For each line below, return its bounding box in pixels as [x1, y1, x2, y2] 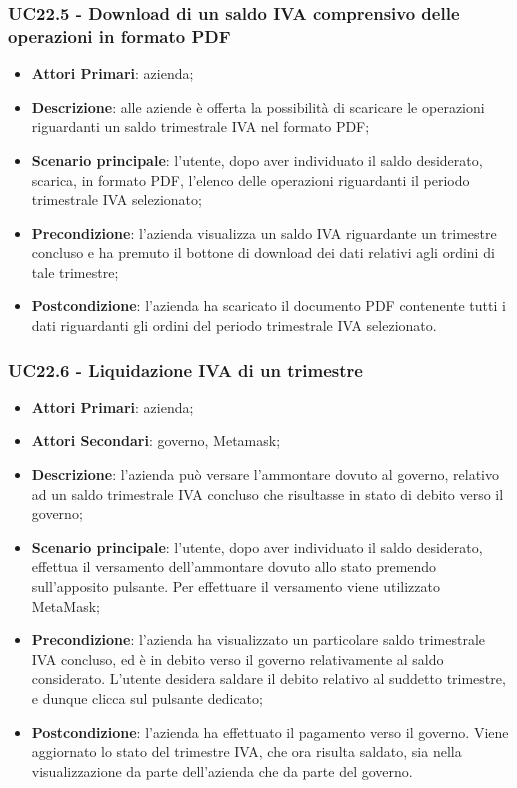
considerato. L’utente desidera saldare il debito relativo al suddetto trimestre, [31, 668, 506, 689]
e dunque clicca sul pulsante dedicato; [31, 688, 263, 709]
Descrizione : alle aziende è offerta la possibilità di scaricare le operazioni [31, 96, 485, 117]
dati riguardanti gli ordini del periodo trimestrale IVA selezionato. [31, 315, 437, 336]
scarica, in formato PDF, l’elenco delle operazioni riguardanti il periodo [31, 169, 470, 190]
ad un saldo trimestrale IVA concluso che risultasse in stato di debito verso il [31, 483, 504, 504]
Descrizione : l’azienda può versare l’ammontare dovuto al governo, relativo [31, 464, 499, 485]
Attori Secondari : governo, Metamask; [31, 430, 281, 451]
